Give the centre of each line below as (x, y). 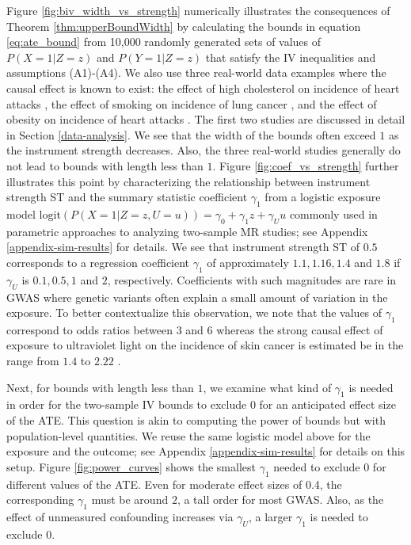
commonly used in (333, 213)
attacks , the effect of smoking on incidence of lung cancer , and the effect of (192, 103)
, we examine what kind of (267, 387)
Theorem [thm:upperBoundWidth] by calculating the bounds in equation (184, 26)
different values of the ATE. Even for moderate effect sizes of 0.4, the (174, 484)
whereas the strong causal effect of (300, 329)
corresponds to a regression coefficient (98, 262)
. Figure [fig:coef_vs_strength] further (306, 165)
